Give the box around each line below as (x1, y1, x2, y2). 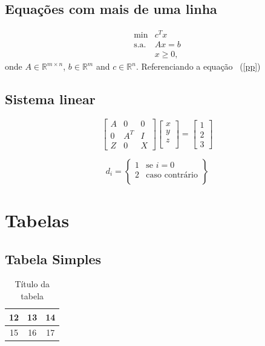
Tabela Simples (5, 249, 102, 268)
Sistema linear (5, 90, 96, 108)
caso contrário (146, 171, 198, 180)
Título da (15, 278, 50, 290)
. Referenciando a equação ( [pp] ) (136, 60, 261, 73)
